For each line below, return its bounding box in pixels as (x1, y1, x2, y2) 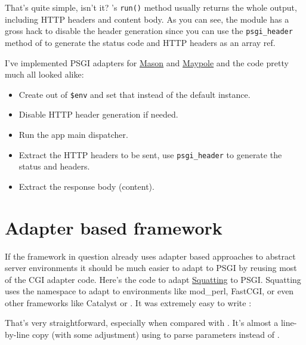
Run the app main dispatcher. (18, 128, 128, 140)
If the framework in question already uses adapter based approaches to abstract (5, 249, 296, 262)
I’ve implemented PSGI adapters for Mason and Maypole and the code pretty (5, 56, 289, 69)
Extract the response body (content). (18, 180, 154, 192)
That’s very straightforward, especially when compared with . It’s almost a (5, 316, 279, 329)
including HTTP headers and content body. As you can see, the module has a (5, 13, 289, 25)
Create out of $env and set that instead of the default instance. (18, 88, 251, 100)
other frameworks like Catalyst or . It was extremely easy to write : (5, 296, 252, 309)
